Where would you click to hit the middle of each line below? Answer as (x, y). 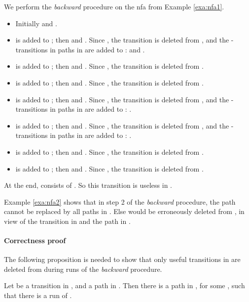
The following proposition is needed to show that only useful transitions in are (122, 259)
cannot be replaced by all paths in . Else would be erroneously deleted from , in (124, 211)
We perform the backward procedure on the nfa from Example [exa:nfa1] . (114, 6)
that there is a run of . (38, 295)
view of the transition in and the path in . (67, 221)
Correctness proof (35, 240)
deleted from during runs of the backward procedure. (83, 269)
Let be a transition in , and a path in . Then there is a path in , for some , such (124, 285)
